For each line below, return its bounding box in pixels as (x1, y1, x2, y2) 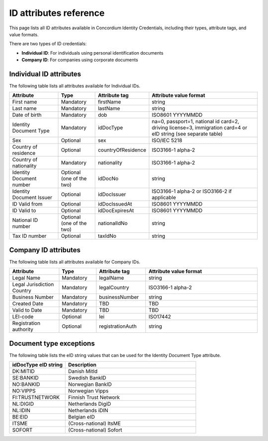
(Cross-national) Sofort (68, 427, 123, 434)
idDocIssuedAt (97, 201, 133, 208)
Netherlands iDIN (68, 407, 109, 414)
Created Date (12, 300, 44, 307)
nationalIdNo (97, 220, 128, 227)
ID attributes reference (9, 7, 105, 18)
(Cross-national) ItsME (68, 420, 121, 427)
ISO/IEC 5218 (151, 137, 183, 144)
